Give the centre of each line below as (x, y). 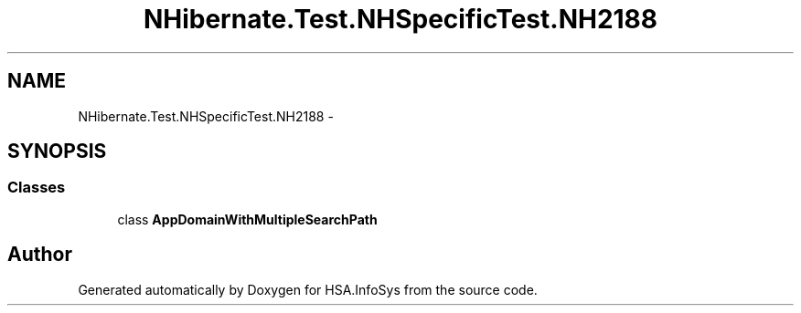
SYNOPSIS (57, 151)
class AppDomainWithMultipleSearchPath (247, 219)
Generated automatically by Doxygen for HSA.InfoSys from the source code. (308, 289)
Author (40, 255)
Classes (37, 188)
